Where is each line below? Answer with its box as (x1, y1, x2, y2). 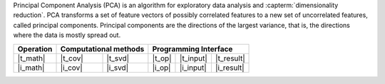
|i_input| (179, 63, 207, 73)
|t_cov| (60, 53, 83, 63)
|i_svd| (106, 63, 128, 73)
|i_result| (215, 63, 245, 73)
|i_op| (152, 63, 171, 73)
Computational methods (60, 43, 145, 53)
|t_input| (179, 53, 207, 63)
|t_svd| (106, 53, 130, 63)
